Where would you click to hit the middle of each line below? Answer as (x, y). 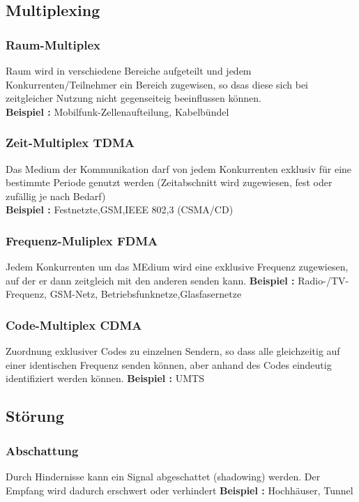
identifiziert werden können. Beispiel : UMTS (105, 378)
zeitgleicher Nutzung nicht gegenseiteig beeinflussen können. (133, 98)
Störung (35, 416)
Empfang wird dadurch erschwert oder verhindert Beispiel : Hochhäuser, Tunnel (179, 490)
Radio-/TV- (323, 280)
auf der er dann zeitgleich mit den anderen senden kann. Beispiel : (150, 280)
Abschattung (42, 450)
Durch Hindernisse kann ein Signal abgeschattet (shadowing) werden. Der (163, 476)
